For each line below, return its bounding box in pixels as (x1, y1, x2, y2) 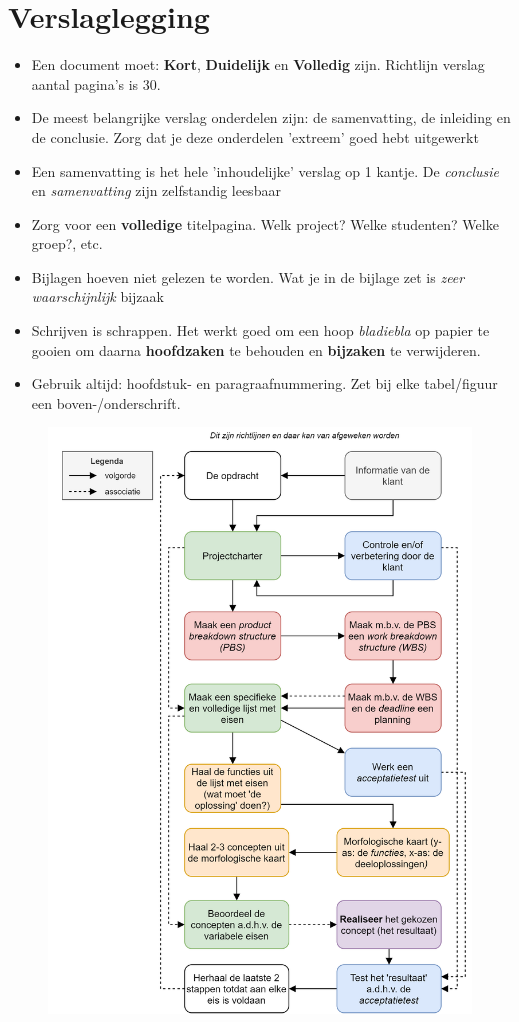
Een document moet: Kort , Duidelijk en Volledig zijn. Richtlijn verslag (31, 54, 485, 75)
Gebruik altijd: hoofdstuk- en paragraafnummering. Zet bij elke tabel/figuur (31, 373, 498, 394)
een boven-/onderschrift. (31, 392, 181, 413)
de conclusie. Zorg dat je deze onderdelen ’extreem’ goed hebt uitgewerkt (31, 126, 479, 147)
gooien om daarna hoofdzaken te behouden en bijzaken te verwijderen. (31, 339, 481, 360)
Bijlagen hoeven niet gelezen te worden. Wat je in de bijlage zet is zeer (31, 266, 465, 287)
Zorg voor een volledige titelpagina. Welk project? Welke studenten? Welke (31, 213, 499, 234)
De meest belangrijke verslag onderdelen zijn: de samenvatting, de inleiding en (31, 107, 511, 128)
